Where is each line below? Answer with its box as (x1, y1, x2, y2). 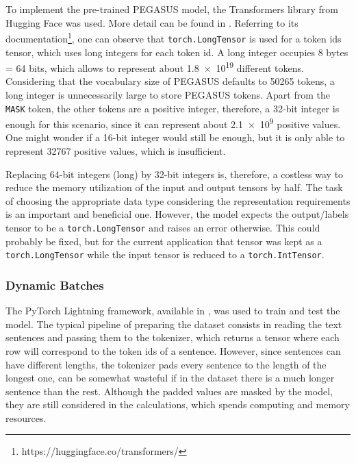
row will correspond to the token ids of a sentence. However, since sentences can (5, 343, 341, 358)
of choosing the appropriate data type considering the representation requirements (5, 193, 351, 208)
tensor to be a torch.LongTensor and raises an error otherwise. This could (5, 221, 320, 234)
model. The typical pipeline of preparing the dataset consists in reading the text (5, 316, 342, 331)
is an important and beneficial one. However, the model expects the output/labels (5, 207, 349, 221)
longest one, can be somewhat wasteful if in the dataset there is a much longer (5, 371, 335, 385)
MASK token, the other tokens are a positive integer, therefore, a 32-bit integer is (5, 101, 340, 115)
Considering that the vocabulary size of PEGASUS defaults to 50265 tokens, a (5, 74, 335, 88)
